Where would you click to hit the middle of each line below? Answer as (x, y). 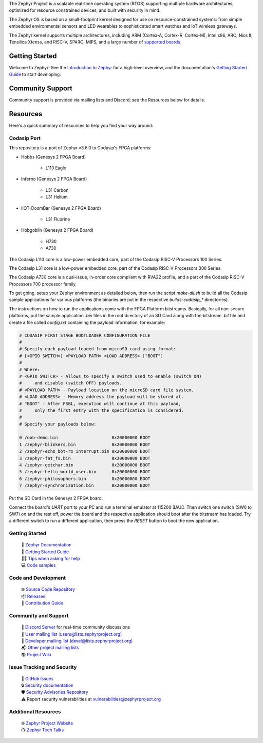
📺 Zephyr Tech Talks (43, 730)
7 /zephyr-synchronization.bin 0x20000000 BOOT (85, 486)
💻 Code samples (38, 565)
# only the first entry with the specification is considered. (102, 410)
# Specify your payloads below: (58, 424)
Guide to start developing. (35, 74)
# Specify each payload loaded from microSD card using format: (98, 349)
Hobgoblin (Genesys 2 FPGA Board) (57, 230)
